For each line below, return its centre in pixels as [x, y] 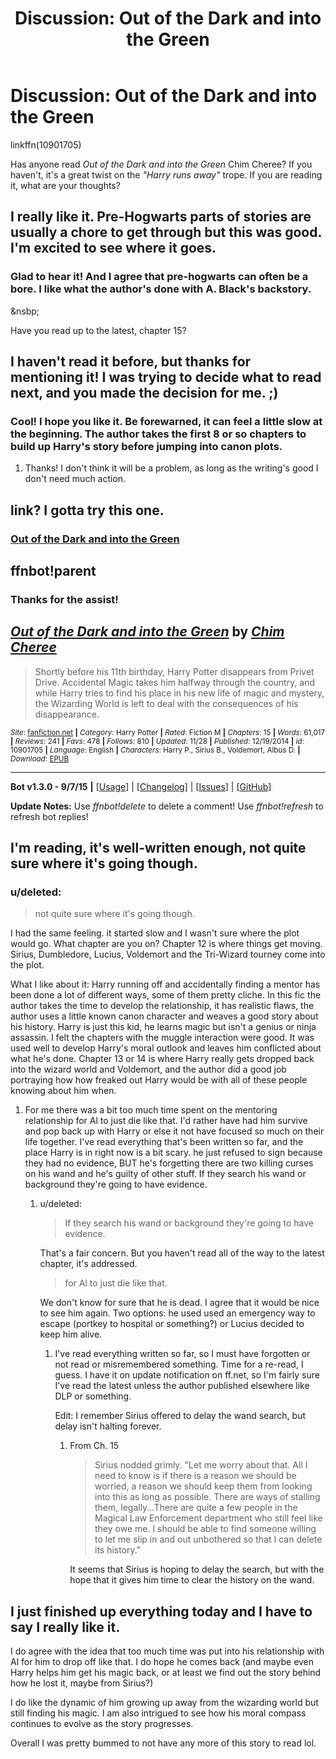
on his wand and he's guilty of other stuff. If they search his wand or [165, 1174]
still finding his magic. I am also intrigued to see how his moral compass [158, 1713]
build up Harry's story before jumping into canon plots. [146, 446]
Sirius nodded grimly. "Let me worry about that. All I [201, 1465]
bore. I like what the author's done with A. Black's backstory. [161, 289]
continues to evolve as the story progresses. [102, 1724]
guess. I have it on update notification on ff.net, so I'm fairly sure [187, 1375]
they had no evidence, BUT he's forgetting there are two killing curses [169, 1163]
